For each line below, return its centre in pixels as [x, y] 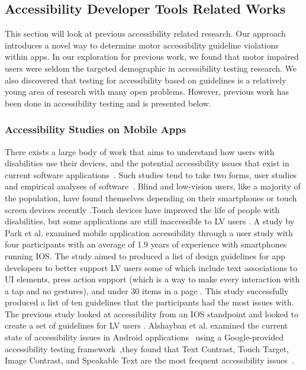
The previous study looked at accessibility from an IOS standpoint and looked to [152, 313]
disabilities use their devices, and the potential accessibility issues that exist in [147, 163]
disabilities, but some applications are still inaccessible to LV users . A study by [150, 221]
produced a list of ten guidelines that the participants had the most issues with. [149, 302]
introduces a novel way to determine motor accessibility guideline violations [142, 45]
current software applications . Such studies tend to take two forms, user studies [151, 174]
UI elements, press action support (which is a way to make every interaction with [152, 279]
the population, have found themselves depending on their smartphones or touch [151, 197]
